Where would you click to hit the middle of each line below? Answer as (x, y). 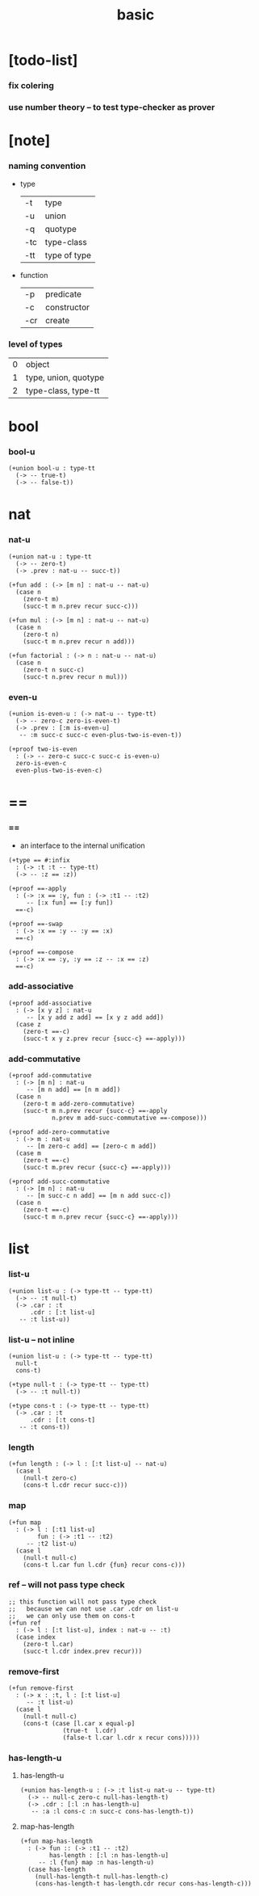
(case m (29, 1153)
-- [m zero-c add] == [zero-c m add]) (92, 1146)
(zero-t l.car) (48, 1644)
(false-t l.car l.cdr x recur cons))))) (131, 1738)
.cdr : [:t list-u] (62, 1312)
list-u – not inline (42, 1339)
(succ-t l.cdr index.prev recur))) (83, 1651)
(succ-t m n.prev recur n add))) (79, 641)
